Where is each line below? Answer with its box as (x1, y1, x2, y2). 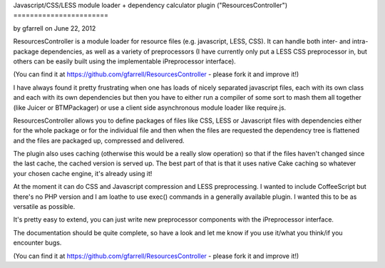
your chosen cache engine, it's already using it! (13, 169, 153, 177)
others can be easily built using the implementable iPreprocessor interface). (13, 57, 237, 66)
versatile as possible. (13, 202, 76, 211)
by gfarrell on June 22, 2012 (13, 24, 96, 32)
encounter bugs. (13, 239, 62, 247)
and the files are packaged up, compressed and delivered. (13, 136, 185, 145)
